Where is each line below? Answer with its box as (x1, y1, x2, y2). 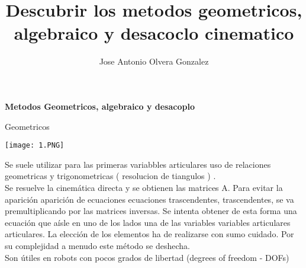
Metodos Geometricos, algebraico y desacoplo (5, 100, 195, 112)
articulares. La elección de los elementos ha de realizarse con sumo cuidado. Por (5, 228, 294, 240)
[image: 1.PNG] (5, 141, 65, 150)
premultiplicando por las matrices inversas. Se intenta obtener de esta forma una (5, 205, 297, 217)
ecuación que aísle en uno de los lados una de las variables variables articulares (5, 216, 291, 228)
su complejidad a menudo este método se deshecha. (5, 239, 190, 251)
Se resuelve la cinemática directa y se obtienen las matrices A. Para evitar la (5, 181, 283, 193)
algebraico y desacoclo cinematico (14, 21, 294, 45)
